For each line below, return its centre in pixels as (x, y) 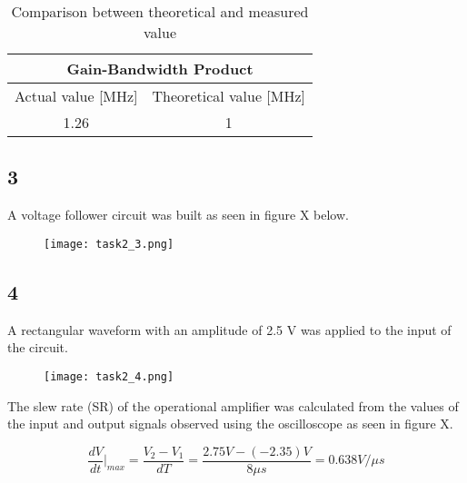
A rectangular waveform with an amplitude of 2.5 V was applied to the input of (229, 329)
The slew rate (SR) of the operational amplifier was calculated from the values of (233, 405)
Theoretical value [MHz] (229, 96)
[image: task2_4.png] (109, 376)
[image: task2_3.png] (109, 244)
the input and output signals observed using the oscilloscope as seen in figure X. (230, 424)
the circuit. (38, 347)
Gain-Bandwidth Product (160, 69)
